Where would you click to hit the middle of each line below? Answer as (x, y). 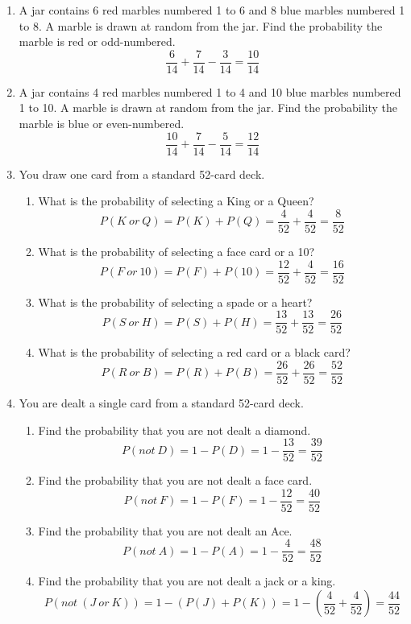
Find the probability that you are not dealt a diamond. (174, 430)
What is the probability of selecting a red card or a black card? (194, 352)
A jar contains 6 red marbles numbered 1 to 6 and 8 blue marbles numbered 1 (212, 10)
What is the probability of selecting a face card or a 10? (176, 251)
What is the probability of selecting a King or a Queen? (176, 201)
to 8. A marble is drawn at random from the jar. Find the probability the (201, 25)
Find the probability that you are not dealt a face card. (175, 480)
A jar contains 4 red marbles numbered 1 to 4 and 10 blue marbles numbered (210, 91)
